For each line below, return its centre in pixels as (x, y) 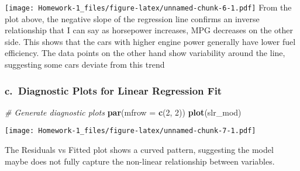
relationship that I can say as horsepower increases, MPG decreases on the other (149, 30)
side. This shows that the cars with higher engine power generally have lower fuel (150, 41)
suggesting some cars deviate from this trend (85, 64)
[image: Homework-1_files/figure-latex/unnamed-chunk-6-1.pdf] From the (148, 7)
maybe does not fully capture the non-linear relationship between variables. (140, 161)
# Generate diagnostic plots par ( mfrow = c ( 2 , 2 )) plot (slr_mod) (123, 112)
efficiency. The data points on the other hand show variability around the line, (145, 53)
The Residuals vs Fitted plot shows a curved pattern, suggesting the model (139, 150)
